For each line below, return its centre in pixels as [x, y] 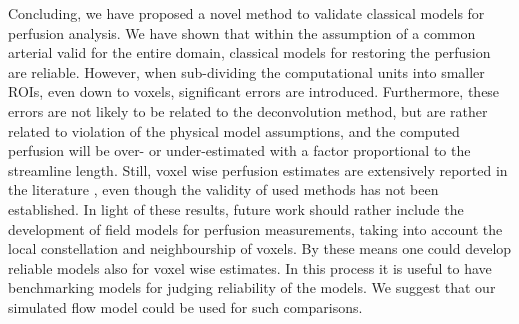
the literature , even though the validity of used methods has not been [223, 189]
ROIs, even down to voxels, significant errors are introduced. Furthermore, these [254, 91]
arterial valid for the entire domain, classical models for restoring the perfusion [249, 52]
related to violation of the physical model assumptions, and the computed [234, 130]
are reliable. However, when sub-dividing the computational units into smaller [246, 71]
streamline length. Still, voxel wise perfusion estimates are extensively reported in [258, 169]
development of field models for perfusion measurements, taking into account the [255, 228]
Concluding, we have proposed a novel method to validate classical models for [246, 13]
